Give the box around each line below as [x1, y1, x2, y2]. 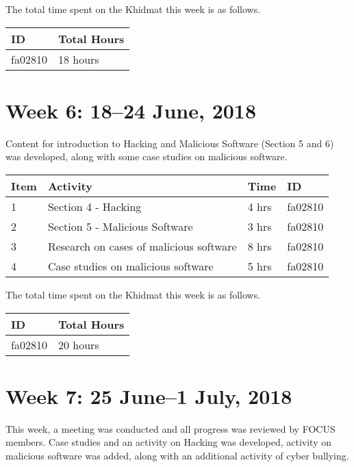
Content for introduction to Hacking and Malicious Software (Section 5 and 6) [5, 136, 334, 150]
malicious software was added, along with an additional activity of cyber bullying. [5, 448, 349, 462]
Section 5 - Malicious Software [47, 218, 193, 234]
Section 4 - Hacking [47, 198, 142, 214]
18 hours [58, 51, 99, 67]
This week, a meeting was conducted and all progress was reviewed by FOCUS [5, 421, 336, 436]
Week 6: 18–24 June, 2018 [5, 96, 257, 124]
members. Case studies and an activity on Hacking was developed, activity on [5, 435, 331, 449]
